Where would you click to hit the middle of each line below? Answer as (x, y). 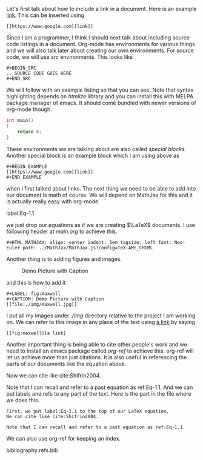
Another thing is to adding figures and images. (64, 259)
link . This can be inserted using (45, 15)
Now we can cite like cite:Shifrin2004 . (54, 375)
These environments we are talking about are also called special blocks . (96, 149)
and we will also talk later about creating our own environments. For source (100, 50)
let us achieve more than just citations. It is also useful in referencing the (97, 357)
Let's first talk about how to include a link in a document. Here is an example (101, 9)
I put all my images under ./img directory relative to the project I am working (101, 316)
